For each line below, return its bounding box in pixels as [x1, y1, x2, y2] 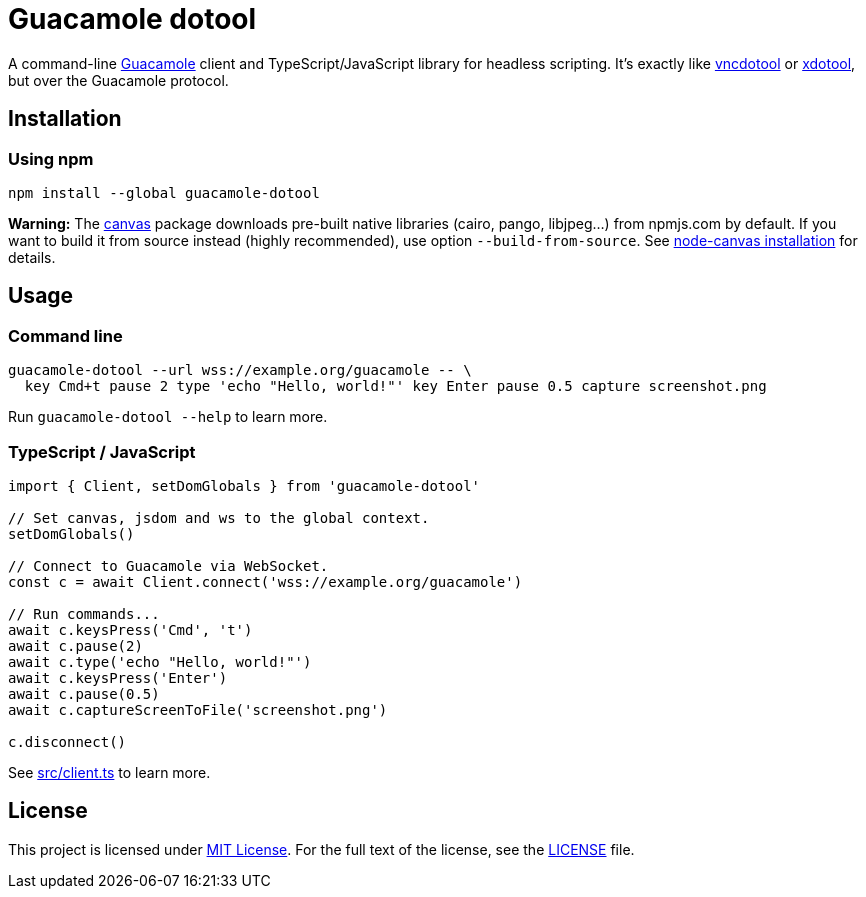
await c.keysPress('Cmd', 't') [8, 621, 253, 638]
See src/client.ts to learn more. [8, 763, 211, 781]
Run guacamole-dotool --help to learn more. [8, 408, 328, 426]
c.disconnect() [8, 733, 127, 750]
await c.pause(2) [8, 637, 143, 654]
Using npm [8, 148, 94, 169]
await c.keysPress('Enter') [8, 669, 228, 686]
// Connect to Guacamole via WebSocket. [8, 557, 329, 574]
